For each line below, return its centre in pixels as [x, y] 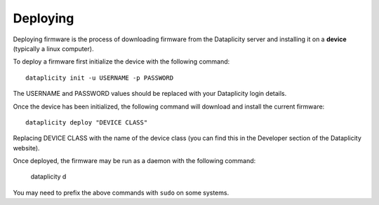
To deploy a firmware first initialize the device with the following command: [121, 62]
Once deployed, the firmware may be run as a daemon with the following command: [134, 161]
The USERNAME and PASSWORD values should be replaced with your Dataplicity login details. [150, 94]
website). [26, 148]
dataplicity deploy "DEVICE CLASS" [87, 122]
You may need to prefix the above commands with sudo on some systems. [121, 192]
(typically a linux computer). [53, 48]
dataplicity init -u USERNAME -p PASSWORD [100, 78]
